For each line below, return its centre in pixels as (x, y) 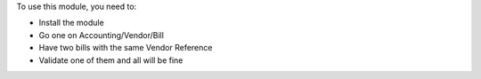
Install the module (71, 23)
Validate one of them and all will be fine (111, 60)
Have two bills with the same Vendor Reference (126, 48)
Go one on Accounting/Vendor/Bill (102, 35)
